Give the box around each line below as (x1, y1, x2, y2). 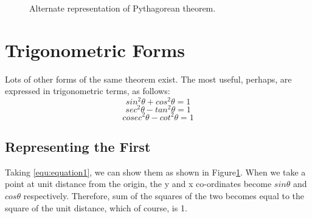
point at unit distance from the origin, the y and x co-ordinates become (5, 177, 272, 190)
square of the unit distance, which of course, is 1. (5, 201, 187, 214)
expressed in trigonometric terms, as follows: (5, 84, 170, 97)
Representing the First (5, 137, 151, 155)
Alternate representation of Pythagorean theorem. (29, 2, 216, 14)
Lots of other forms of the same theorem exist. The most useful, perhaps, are (5, 72, 292, 85)
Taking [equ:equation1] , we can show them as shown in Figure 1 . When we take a (5, 165, 306, 178)
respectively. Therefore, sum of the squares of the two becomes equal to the (23, 189, 304, 202)
